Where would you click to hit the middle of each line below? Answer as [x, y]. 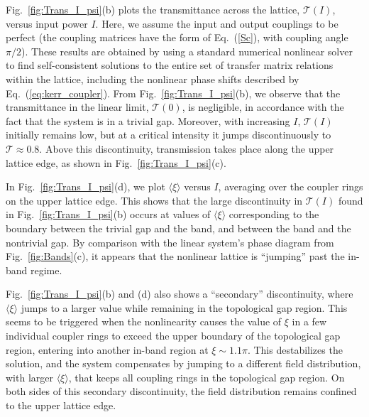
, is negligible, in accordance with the [263, 107]
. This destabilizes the [295, 349]
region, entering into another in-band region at [107, 349]
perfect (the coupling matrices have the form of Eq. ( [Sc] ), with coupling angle [177, 37]
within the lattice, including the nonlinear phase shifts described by [153, 78]
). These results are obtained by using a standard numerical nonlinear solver [187, 51]
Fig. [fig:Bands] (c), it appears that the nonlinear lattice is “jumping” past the [175, 256]
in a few [309, 321]
